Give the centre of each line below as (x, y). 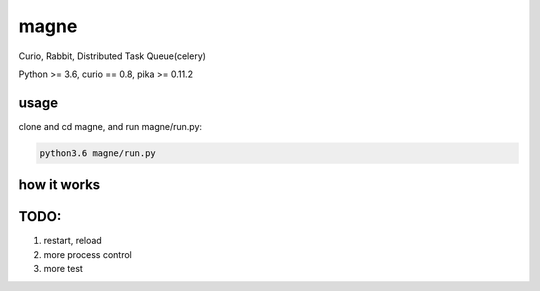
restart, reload (72, 241)
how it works (59, 185)
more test (63, 269)
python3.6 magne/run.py (98, 153)
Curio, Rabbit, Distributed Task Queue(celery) (112, 56)
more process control (87, 254)
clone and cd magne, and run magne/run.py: (110, 126)
